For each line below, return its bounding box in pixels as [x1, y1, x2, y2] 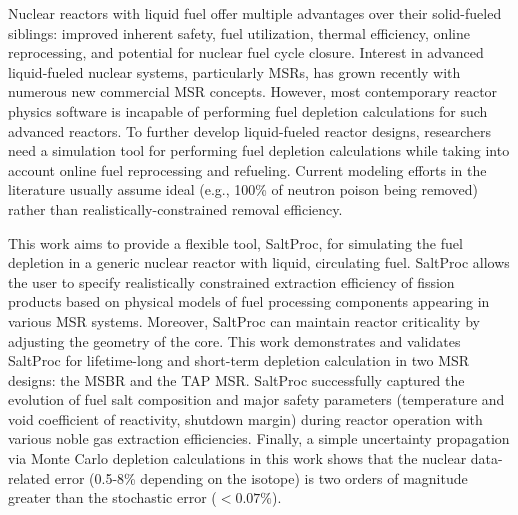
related [8, 467, 51, 488]
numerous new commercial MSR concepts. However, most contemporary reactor [8, 81, 498, 102]
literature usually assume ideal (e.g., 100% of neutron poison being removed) [8, 179, 478, 200]
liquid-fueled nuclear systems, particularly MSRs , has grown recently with [8, 61, 461, 82]
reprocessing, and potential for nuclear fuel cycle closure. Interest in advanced [8, 42, 484, 63]
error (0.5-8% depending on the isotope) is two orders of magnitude [54, 467, 468, 488]
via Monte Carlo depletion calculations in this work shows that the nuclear [8, 448, 467, 469]
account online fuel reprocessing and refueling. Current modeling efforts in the [8, 159, 487, 180]
